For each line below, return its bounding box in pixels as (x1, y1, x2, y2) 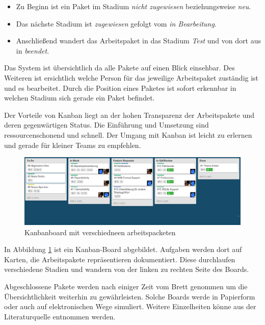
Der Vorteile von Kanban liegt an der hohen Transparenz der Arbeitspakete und (4, 109, 255, 120)
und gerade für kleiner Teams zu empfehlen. (4, 139, 141, 150)
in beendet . (16, 45, 49, 56)
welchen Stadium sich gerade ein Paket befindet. (4, 92, 155, 103)
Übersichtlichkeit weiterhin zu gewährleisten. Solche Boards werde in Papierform (4, 291, 255, 302)
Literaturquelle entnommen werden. (4, 311, 116, 321)
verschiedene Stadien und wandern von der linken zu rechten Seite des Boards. (4, 264, 249, 274)
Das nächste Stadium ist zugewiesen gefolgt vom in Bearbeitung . (16, 18, 217, 29)
